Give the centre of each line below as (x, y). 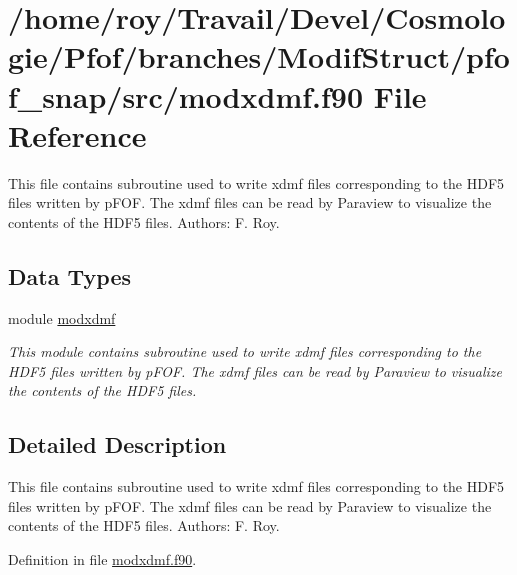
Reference (77, 134)
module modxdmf (62, 317)
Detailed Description (117, 444)
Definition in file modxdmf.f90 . (102, 559)
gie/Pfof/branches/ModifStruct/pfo (259, 56)
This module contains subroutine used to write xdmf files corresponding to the (245, 351)
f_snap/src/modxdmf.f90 (186, 95)
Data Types (69, 275)
